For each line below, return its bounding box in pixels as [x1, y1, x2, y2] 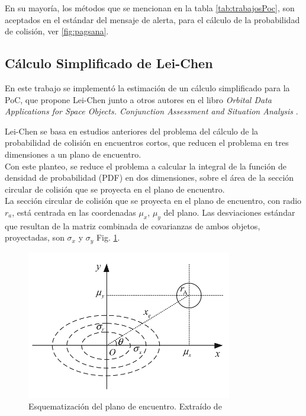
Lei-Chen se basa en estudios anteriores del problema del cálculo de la [5, 124, 259, 137]
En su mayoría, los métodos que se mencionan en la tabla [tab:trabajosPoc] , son [5, 2, 295, 14]
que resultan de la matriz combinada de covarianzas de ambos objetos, [5, 219, 260, 232]
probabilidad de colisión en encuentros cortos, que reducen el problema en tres [5, 136, 289, 149]
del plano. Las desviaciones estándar [163, 206, 295, 218]
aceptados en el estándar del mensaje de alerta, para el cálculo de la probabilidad [5, 13, 300, 25]
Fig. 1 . [96, 231, 120, 244]
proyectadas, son [5, 231, 65, 244]
